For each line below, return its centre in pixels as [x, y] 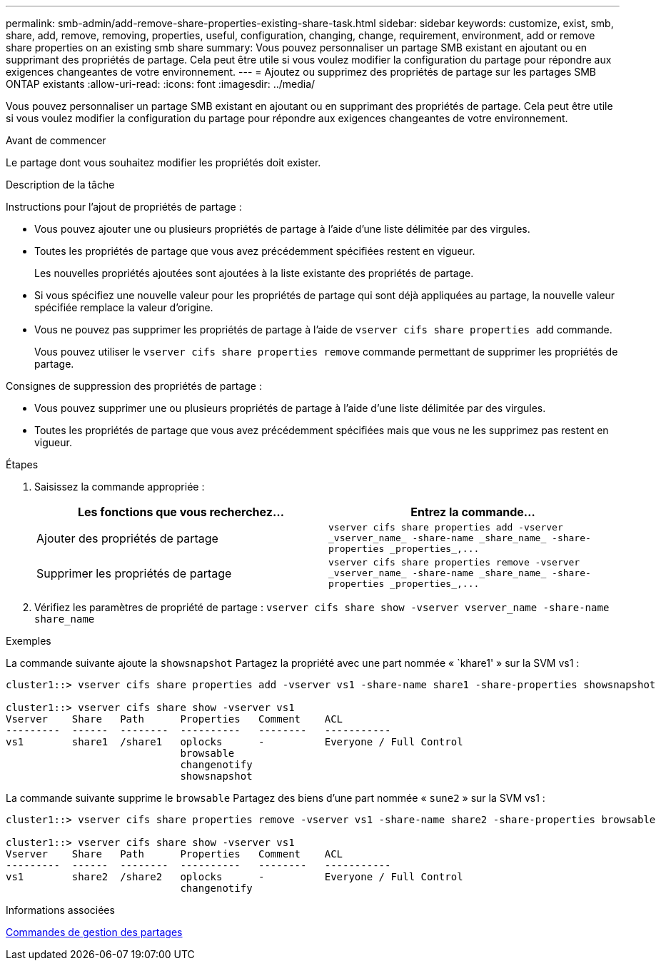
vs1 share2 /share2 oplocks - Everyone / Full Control [234, 877]
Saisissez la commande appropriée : [120, 487]
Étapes [22, 464]
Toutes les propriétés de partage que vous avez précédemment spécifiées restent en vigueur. [255, 251]
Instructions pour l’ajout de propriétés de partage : [124, 207]
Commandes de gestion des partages [94, 932]
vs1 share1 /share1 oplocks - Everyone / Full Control [234, 742]
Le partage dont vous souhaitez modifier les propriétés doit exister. [163, 162]
